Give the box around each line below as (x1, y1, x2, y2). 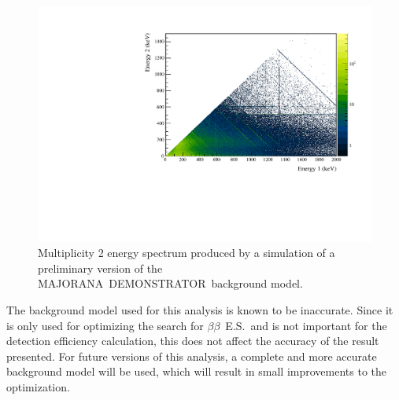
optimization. (6, 379, 70, 394)
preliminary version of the (38, 259, 163, 276)
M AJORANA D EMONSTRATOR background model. (38, 275, 303, 292)
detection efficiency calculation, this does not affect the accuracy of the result (6, 332, 379, 349)
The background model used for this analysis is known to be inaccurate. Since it (6, 302, 393, 318)
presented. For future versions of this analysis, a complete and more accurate (6, 347, 377, 364)
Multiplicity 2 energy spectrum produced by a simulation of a (38, 244, 335, 261)
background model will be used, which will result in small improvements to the (6, 363, 387, 380)
